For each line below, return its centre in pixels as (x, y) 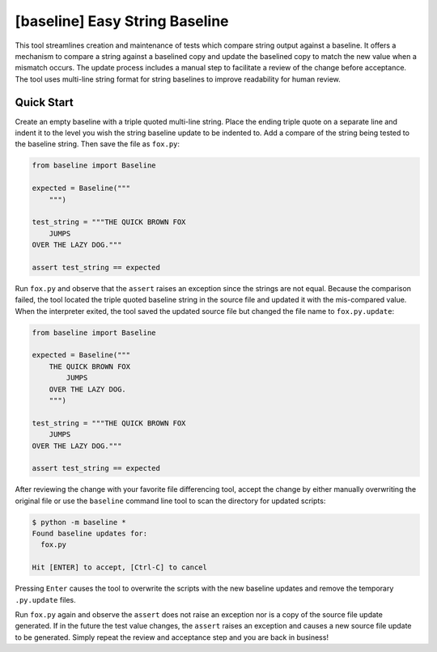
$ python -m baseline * (79, 522)
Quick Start (44, 102)
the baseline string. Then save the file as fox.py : (98, 144)
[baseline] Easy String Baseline (122, 21)
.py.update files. (45, 599)
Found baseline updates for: (90, 533)
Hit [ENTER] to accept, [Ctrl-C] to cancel (120, 567)
